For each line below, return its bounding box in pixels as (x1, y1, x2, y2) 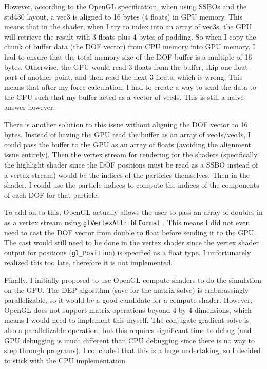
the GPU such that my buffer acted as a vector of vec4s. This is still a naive (4, 91, 244, 102)
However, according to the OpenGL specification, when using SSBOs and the (4, 1, 247, 11)
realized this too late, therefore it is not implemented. (4, 257, 173, 268)
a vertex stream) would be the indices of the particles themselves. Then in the (4, 169, 250, 180)
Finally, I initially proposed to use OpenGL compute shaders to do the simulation (4, 274, 262, 285)
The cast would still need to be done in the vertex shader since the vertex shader (4, 237, 259, 248)
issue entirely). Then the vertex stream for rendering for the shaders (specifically (4, 149, 258, 160)
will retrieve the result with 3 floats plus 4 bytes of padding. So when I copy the (4, 31, 256, 42)
